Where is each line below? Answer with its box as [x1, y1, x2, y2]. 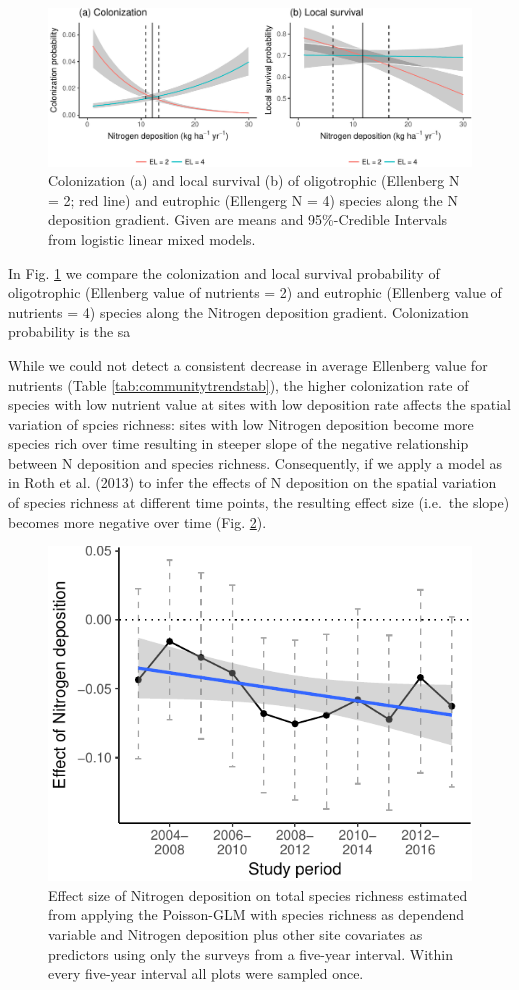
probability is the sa [8, 321, 131, 342]
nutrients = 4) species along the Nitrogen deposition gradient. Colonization [8, 301, 469, 322]
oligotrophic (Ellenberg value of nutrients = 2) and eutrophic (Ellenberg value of [8, 282, 502, 303]
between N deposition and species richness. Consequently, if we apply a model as [8, 452, 503, 473]
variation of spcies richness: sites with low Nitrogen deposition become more [8, 413, 474, 434]
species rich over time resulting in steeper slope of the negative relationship [8, 433, 469, 454]
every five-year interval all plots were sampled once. [48, 963, 364, 984]
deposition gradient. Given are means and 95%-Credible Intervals [48, 209, 448, 230]
